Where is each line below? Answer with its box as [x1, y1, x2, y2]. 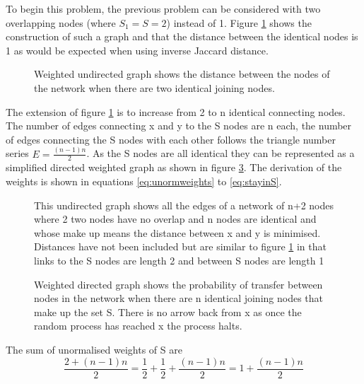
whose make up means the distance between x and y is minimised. [34, 225, 321, 240]
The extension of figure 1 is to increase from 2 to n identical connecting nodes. [6, 104, 346, 119]
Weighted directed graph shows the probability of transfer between [34, 277, 323, 291]
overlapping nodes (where [6, 15, 116, 30]
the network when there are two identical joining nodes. [34, 80, 275, 95]
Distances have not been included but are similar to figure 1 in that [34, 239, 327, 254]
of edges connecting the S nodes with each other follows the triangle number [6, 132, 336, 146]
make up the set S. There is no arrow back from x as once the [34, 304, 302, 319]
